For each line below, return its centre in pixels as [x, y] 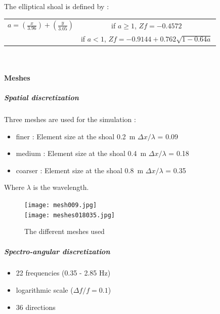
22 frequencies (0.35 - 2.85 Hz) [63, 273]
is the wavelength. [61, 187]
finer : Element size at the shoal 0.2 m [76, 136]
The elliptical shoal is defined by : [57, 6]
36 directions [36, 307]
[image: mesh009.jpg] [61, 205]
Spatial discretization [41, 97]
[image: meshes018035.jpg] [70, 215]
